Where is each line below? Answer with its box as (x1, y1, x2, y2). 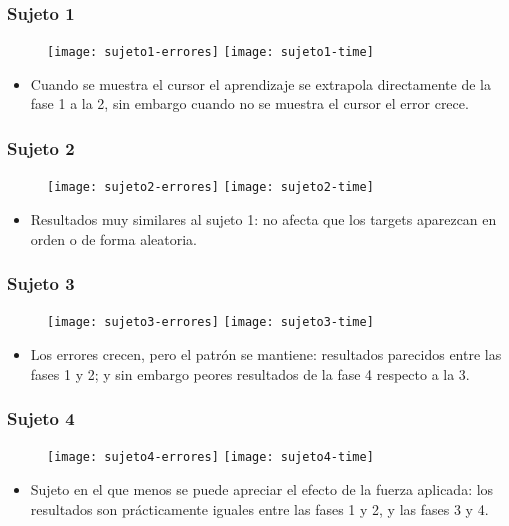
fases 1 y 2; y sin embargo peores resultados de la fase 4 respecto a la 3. (30, 363, 470, 384)
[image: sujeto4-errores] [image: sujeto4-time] (47, 450, 374, 465)
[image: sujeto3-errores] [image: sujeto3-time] (47, 315, 374, 330)
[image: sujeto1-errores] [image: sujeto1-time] (47, 45, 374, 60)
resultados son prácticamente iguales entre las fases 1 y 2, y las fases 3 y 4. (30, 498, 489, 519)
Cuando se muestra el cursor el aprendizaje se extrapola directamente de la (30, 73, 491, 94)
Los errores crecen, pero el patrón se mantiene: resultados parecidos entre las (30, 344, 502, 364)
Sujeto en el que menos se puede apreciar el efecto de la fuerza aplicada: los (30, 479, 494, 500)
